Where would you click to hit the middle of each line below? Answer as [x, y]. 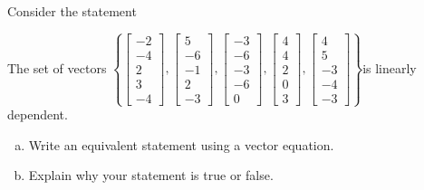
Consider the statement [72, 11]
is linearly [390, 67]
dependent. [38, 114]
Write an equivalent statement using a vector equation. [181, 144]
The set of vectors [57, 67]
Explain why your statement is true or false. [151, 175]
